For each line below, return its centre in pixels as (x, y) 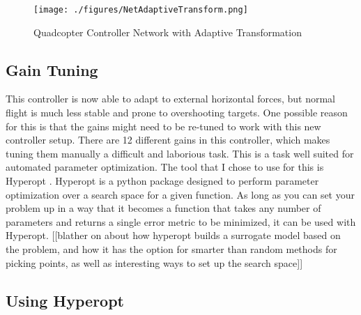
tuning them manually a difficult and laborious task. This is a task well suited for (180, 153)
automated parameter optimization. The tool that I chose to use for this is (165, 167)
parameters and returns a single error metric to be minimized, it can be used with (181, 221)
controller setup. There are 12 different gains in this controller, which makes (168, 140)
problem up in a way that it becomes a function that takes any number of (163, 208)
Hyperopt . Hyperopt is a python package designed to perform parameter (162, 181)
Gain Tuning (52, 69)
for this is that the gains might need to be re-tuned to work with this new (163, 126)
